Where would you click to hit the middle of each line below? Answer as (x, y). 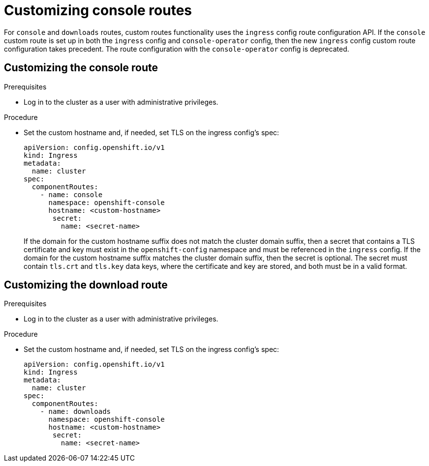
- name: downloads (76, 412)
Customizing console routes (98, 10)
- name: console (71, 194)
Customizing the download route (86, 285)
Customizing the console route (81, 68)
